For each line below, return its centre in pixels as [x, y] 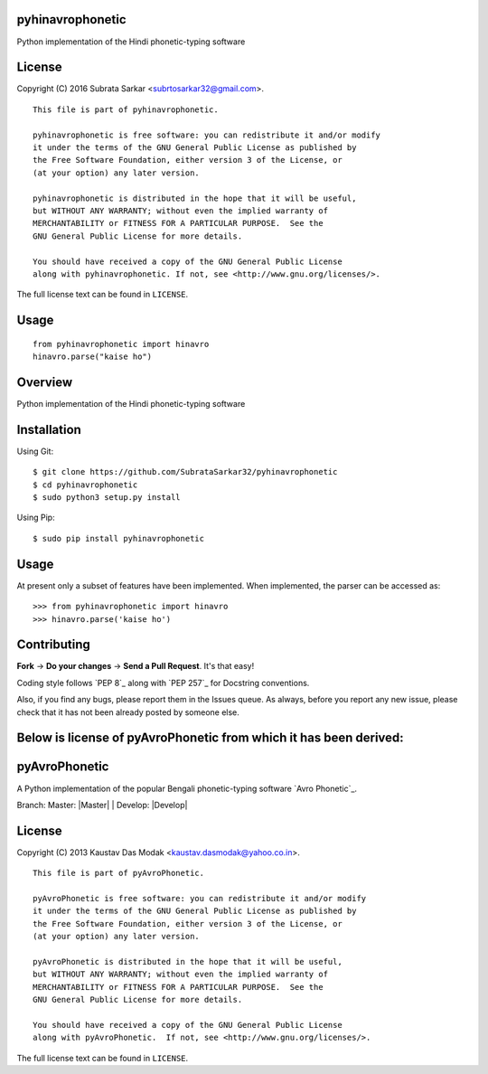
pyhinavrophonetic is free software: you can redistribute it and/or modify [207, 135]
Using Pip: [36, 518]
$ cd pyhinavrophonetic [85, 485]
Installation [49, 429]
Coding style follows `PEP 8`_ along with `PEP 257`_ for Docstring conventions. [163, 683]
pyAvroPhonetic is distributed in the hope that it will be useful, [188, 961]
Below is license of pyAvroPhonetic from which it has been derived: [210, 738]
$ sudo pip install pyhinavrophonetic [119, 538]
